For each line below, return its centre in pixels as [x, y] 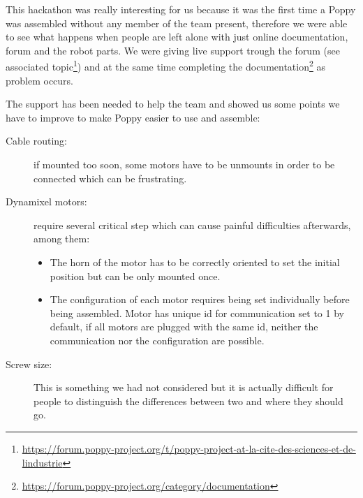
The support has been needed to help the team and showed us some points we [173, 104]
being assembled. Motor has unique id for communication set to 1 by [197, 313]
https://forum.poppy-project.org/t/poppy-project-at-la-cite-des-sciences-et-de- [189, 448]
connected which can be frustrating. [110, 178]
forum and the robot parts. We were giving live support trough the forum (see [173, 50]
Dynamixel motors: [46, 202]
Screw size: [29, 364]
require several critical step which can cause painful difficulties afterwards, [192, 225]
